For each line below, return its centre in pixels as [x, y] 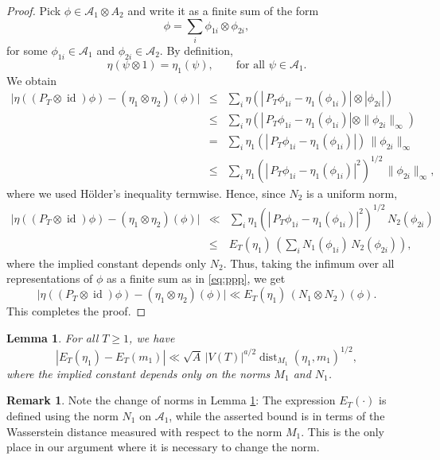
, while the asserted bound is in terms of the [277, 415]
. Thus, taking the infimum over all [309, 263]
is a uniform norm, [352, 193]
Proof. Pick [34, 10]
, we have [152, 337]
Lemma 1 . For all [53, 337]
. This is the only [343, 431]
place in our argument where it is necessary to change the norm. [163, 447]
